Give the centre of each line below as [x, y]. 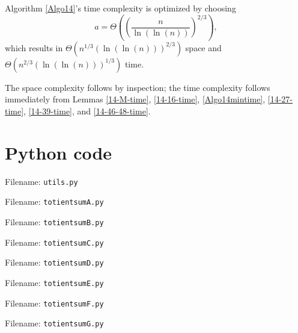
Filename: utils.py [41, 181]
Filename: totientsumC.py [54, 242]
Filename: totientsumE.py [54, 282]
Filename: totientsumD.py [54, 262]
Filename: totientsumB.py [54, 221]
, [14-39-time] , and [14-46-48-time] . [87, 110]
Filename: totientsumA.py [54, 201]
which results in [34, 47]
